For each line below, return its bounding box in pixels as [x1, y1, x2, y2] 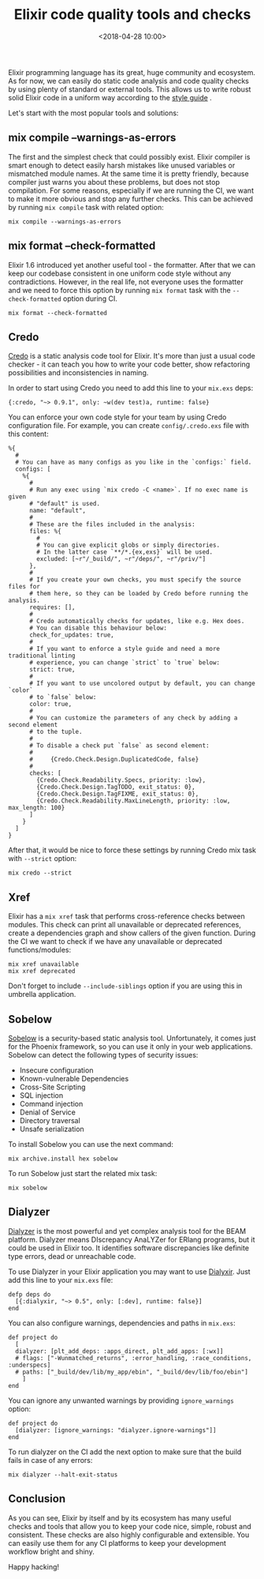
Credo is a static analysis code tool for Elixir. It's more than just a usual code [8, 352, 256, 361]
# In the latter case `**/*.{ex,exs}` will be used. [36, 548, 214, 556]
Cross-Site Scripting [19, 1082, 86, 1092]
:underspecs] [8, 1361, 51, 1369]
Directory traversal [19, 1116, 80, 1125]
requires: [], [28, 603, 76, 611]
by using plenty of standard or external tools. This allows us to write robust [8, 85, 251, 94]
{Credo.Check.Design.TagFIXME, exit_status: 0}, [36, 790, 199, 799]
